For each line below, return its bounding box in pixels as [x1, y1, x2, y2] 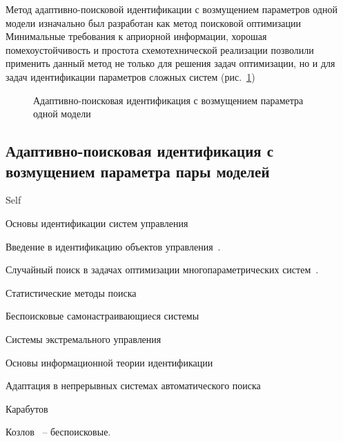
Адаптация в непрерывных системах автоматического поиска [6, 378, 261, 393]
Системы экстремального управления [6, 331, 161, 346]
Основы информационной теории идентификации [6, 355, 213, 369]
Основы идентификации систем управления [6, 215, 188, 230]
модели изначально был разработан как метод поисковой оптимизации [6, 15, 302, 30]
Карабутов [6, 401, 48, 415]
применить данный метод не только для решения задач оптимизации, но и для [6, 56, 335, 70]
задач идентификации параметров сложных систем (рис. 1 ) [6, 69, 255, 84]
